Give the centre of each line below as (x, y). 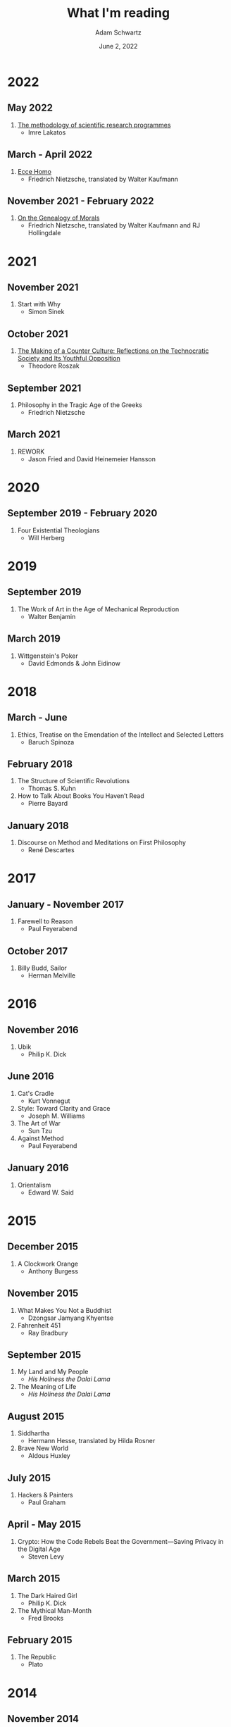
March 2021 (34, 435)
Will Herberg (46, 537)
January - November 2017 (66, 904)
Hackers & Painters (45, 1495)
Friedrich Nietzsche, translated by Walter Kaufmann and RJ (114, 225)
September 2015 (44, 1355)
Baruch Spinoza (51, 742)
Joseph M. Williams (56, 1116)
